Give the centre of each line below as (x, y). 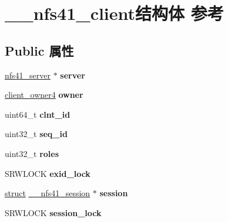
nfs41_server (28, 75)
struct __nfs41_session (48, 193)
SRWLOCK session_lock (53, 212)
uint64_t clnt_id (38, 114)
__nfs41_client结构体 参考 (114, 13)
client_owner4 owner (44, 95)
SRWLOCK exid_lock (48, 173)
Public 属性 (39, 50)
